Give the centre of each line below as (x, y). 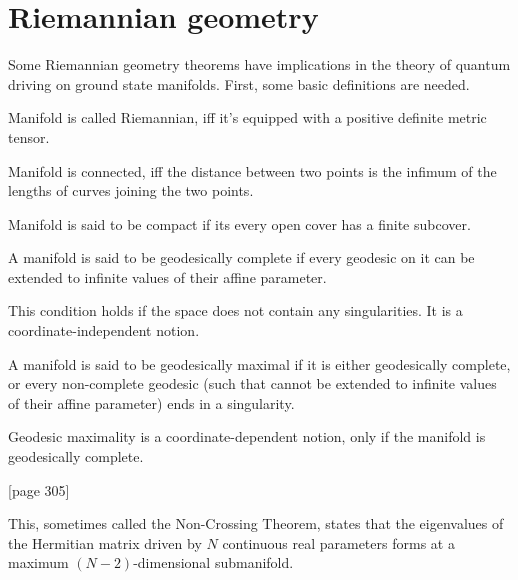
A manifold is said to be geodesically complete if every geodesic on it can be (241, 257)
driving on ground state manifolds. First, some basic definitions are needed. (239, 83)
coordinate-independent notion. (104, 330)
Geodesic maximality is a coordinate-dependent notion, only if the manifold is (247, 436)
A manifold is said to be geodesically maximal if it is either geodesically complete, (259, 363)
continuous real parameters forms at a (338, 542)
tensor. (29, 136)
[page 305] (39, 489)
